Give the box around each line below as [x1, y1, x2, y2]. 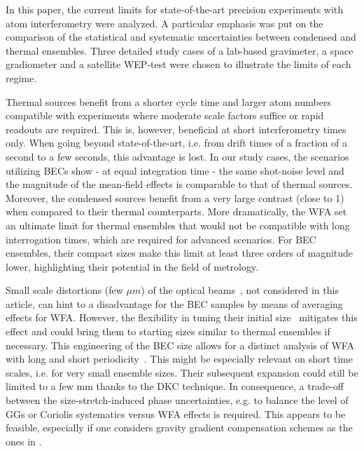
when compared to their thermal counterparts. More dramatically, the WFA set [6, 204, 347, 219]
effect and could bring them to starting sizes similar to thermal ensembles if [6, 324, 330, 339]
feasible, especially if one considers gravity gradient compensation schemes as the [6, 420, 353, 435]
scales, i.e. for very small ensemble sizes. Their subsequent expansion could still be [6, 365, 358, 379]
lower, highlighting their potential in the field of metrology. [6, 259, 259, 274]
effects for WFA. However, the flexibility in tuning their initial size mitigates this [6, 310, 358, 325]
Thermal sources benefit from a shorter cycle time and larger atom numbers [6, 94, 331, 109]
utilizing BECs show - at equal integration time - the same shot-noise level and [6, 163, 344, 177]
